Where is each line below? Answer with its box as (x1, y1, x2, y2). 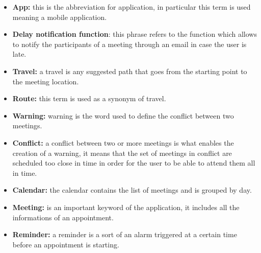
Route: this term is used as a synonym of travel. (12, 93, 166, 104)
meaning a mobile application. (12, 11, 107, 22)
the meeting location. (12, 76, 79, 86)
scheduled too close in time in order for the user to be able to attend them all (12, 157, 255, 168)
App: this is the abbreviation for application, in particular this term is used (12, 2, 251, 12)
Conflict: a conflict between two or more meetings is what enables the (12, 137, 234, 148)
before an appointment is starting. (12, 239, 119, 249)
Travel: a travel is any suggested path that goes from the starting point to (12, 65, 247, 76)
